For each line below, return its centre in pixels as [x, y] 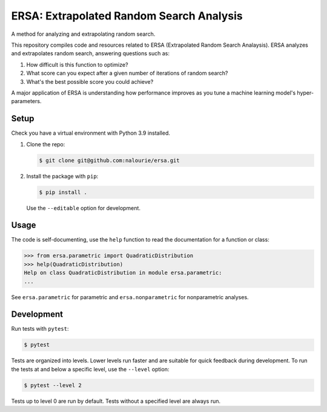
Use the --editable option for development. [83, 208]
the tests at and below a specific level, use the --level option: [90, 369]
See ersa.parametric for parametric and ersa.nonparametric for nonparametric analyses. [130, 297]
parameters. [26, 101]
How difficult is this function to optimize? [77, 64]
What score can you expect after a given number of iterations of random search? [127, 73]
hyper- [306, 93]
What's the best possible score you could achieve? [90, 81]
